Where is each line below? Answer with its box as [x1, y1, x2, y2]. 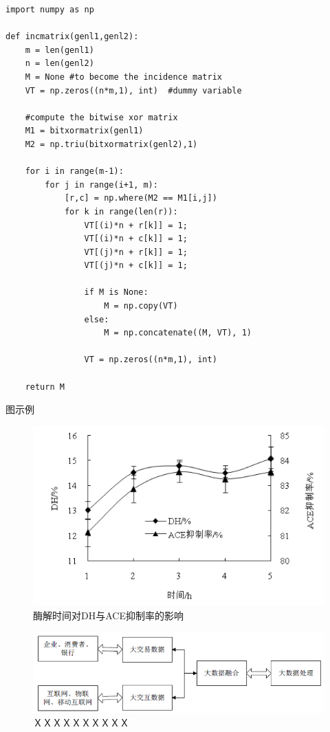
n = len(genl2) [25, 58, 94, 69]
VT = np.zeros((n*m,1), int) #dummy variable [25, 85, 242, 96]
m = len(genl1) [25, 45, 94, 55]
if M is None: [84, 287, 148, 298]
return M [25, 381, 65, 392]
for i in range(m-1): [25, 166, 124, 177]
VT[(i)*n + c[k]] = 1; [84, 234, 188, 244]
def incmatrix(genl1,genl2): [5, 32, 139, 42]
